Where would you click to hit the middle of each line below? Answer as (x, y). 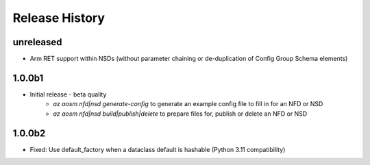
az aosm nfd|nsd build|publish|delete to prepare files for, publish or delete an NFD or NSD (180, 114)
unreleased (37, 42)
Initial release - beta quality (68, 94)
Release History (59, 18)
